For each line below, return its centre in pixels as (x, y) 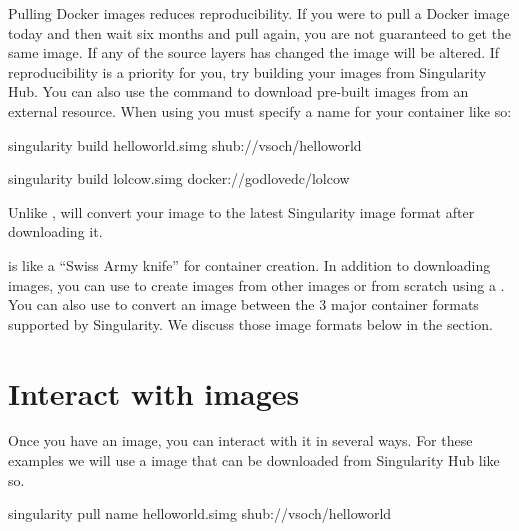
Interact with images (154, 392)
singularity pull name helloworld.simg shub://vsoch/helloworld (200, 513)
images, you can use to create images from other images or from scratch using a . (256, 284)
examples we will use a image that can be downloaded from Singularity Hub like (254, 460)
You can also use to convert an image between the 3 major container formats (243, 304)
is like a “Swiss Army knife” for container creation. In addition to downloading (249, 264)
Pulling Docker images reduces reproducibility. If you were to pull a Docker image (259, 13)
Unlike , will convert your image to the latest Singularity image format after (241, 211)
